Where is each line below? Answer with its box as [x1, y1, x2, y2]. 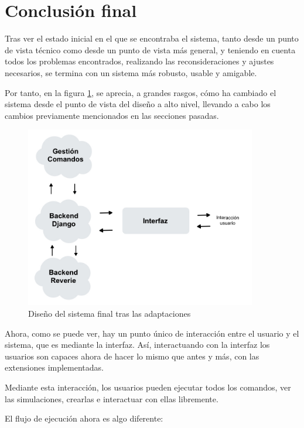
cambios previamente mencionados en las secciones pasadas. [5, 109, 219, 121]
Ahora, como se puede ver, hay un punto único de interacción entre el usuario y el [5, 327, 299, 339]
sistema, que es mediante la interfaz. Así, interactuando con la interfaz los [5, 338, 270, 351]
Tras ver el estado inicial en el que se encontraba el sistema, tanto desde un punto [5, 32, 299, 44]
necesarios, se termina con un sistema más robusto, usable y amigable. [5, 66, 257, 78]
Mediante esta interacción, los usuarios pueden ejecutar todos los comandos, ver [5, 381, 291, 393]
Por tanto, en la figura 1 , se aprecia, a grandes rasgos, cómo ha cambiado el [5, 86, 276, 98]
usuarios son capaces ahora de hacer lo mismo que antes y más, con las [5, 350, 259, 362]
